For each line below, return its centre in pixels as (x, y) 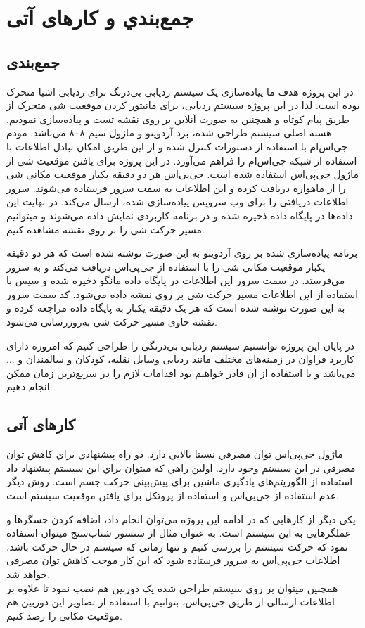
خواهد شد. (28, 574)
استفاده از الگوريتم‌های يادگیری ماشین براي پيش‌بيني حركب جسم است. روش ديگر (180, 481)
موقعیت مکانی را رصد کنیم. (64, 615)
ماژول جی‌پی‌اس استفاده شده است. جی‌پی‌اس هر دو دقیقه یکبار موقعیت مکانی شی (182, 174)
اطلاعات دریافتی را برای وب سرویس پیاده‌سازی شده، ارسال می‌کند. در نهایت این (178, 201)
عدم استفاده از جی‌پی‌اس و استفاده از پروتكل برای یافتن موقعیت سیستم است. (173, 495)
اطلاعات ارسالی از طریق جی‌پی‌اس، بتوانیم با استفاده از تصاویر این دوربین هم (171, 602)
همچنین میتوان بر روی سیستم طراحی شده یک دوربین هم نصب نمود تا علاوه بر (172, 588)
